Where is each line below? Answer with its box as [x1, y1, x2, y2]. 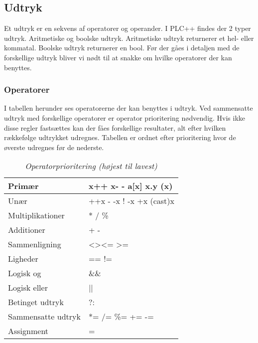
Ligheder [8, 253, 38, 265]
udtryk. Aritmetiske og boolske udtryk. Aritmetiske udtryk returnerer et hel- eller [4, 32, 254, 43]
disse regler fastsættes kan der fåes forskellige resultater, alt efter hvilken [4, 122, 226, 133]
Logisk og [8, 267, 41, 279]
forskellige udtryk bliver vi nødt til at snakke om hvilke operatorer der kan [4, 52, 232, 62]
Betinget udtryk [8, 296, 64, 308]
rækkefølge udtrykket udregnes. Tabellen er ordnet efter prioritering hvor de [4, 132, 236, 143]
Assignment [8, 325, 49, 337]
